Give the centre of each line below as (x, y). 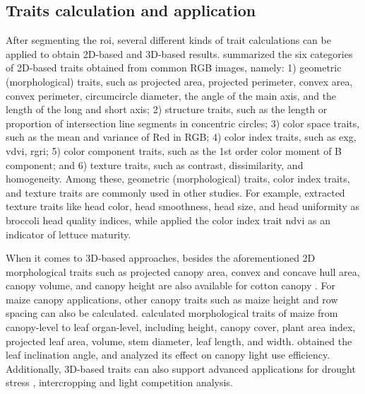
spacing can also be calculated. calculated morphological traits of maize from (172, 313)
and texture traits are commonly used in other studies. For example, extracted (175, 192)
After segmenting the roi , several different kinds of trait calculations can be (168, 40)
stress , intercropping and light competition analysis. (119, 382)
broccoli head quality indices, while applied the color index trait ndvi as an (168, 220)
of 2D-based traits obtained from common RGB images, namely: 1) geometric (174, 68)
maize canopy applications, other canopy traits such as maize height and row (172, 299)
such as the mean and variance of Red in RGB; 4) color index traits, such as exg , (181, 137)
